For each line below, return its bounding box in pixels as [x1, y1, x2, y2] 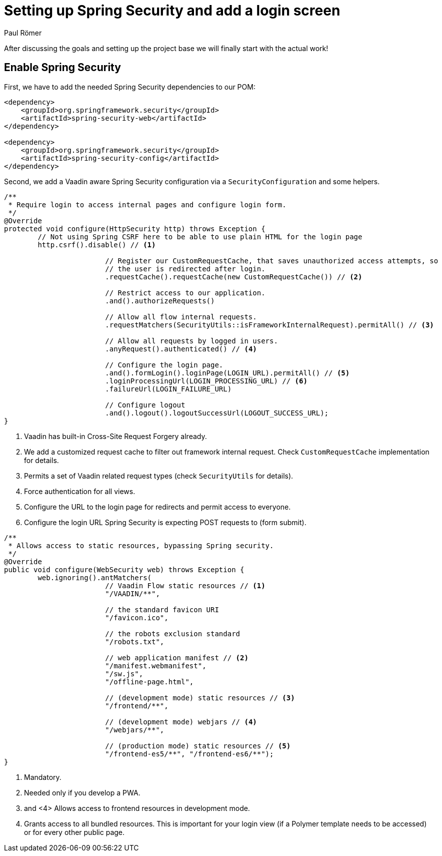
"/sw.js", [105, 669, 143, 678]
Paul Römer [4, 28, 42, 37]
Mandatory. [24, 772, 61, 781]
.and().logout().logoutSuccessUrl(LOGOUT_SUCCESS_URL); [105, 408, 329, 417]
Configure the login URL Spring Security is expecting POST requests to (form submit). [24, 518, 306, 527]
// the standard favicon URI [105, 605, 219, 614]
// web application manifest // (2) [105, 653, 248, 662]
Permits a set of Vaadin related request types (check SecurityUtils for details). [24, 471, 293, 480]
